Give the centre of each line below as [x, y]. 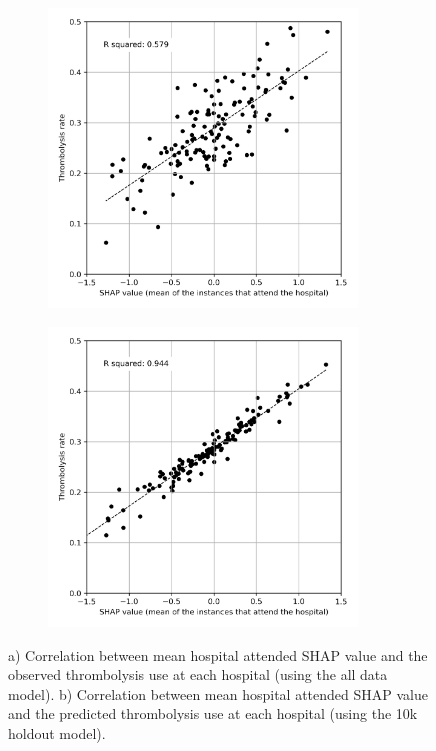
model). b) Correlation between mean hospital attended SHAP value [218, 693]
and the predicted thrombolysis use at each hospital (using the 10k [213, 713]
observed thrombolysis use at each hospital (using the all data [198, 674]
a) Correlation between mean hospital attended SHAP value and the [218, 654]
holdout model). [57, 732]
